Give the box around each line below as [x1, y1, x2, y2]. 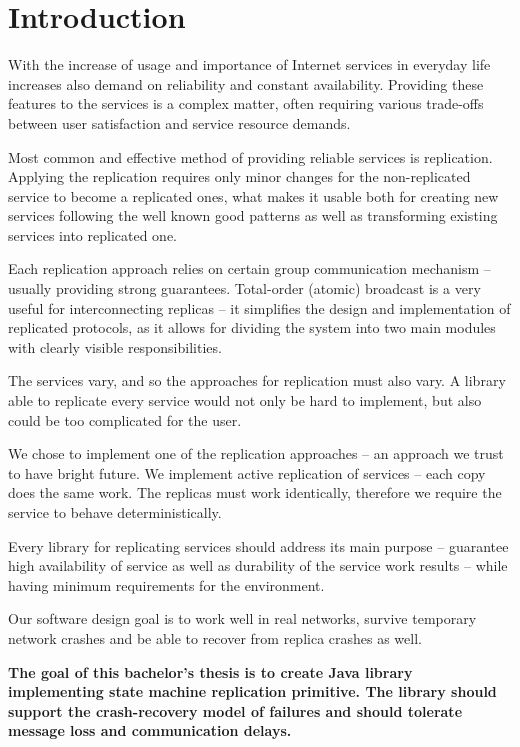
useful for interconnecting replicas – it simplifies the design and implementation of [8, 297, 511, 318]
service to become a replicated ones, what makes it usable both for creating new [8, 185, 499, 206]
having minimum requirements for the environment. [8, 574, 325, 595]
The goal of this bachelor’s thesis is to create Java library [8, 661, 413, 682]
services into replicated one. [8, 224, 177, 245]
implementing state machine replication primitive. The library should [8, 681, 497, 702]
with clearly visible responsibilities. [8, 336, 222, 357]
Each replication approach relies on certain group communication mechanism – [8, 258, 491, 279]
